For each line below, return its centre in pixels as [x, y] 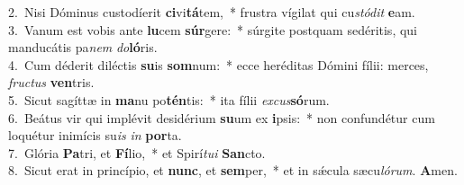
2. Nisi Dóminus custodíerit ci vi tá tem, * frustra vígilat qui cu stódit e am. [212, 12]
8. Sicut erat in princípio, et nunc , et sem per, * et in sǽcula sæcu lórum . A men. [233, 170]
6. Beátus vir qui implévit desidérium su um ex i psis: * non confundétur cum [222, 117]
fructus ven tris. [51, 82]
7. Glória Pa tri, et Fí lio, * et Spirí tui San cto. [137, 152]
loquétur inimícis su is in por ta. [95, 135]
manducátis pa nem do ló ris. [83, 47]
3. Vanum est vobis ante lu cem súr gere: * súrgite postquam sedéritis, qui [213, 29]
